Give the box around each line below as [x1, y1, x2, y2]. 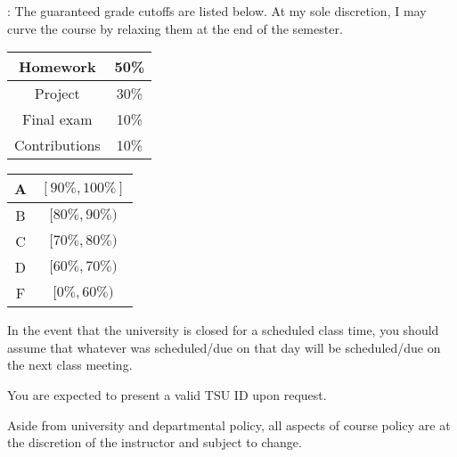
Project [34, 83, 80, 104]
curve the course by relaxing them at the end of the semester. [7, 19, 343, 37]
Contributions [14, 135, 101, 156]
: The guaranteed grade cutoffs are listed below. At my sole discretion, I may [7, 2, 427, 20]
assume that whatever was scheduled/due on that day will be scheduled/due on [7, 338, 441, 356]
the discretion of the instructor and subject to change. [7, 433, 302, 452]
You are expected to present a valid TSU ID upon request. [7, 385, 327, 404]
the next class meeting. [7, 355, 133, 374]
